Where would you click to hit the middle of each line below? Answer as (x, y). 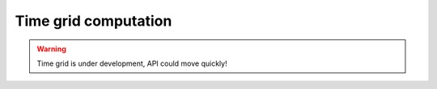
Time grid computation (93, 21)
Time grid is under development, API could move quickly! (132, 63)
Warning (51, 49)
